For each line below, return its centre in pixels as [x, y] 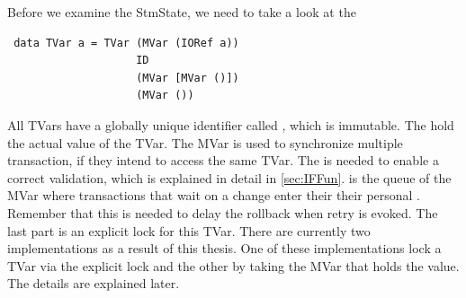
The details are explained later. [94, 283]
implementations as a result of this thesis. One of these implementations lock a [224, 248]
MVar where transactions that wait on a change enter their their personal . [214, 195]
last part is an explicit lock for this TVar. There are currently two [189, 230]
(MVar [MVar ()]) [188, 78]
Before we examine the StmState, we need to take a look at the [182, 12]
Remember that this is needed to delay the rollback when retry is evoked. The [223, 212]
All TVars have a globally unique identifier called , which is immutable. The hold [231, 124]
